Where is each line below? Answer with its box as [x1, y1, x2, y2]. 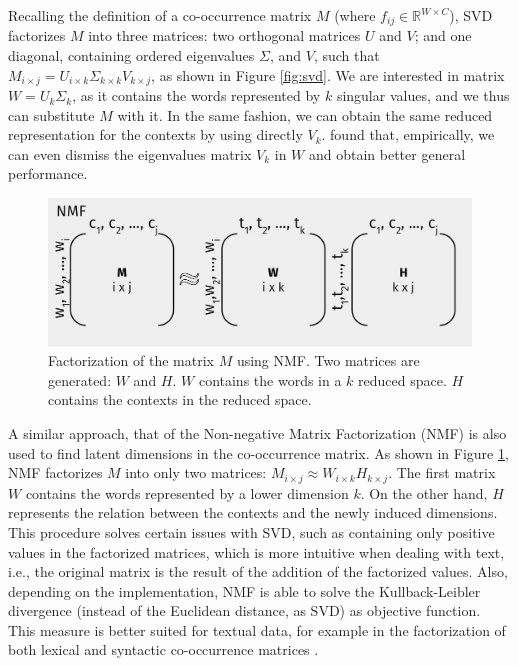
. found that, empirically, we [321, 124, 495, 145]
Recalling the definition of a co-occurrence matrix [8, 5, 312, 25]
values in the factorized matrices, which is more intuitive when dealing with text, [8, 541, 505, 562]
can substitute [8, 104, 95, 125]
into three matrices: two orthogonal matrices [88, 25, 361, 46]
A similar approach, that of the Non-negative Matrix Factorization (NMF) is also [8, 423, 507, 444]
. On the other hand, [360, 482, 488, 503]
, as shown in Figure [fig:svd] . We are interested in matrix [151, 64, 505, 85]
